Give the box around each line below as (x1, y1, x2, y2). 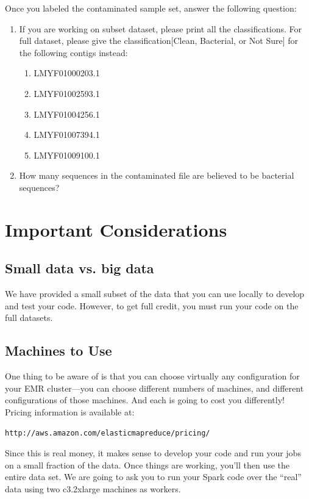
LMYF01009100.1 (34, 148, 100, 161)
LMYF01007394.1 (34, 128, 100, 141)
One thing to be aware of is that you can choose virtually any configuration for (5, 370, 300, 382)
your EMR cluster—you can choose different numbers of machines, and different (5, 381, 304, 394)
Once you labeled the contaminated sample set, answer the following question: (5, 2, 297, 14)
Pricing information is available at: (5, 405, 135, 418)
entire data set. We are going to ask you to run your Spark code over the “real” (5, 470, 302, 483)
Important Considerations (5, 217, 227, 242)
